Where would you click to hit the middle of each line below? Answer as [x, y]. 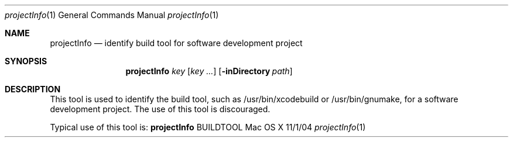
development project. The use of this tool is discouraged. [160, 109]
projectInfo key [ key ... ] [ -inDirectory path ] [209, 71]
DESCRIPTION [33, 89]
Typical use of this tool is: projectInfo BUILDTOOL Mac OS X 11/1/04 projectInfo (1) [208, 127]
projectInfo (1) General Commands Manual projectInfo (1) [112, 15]
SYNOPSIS [26, 61]
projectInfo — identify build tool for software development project [176, 43]
